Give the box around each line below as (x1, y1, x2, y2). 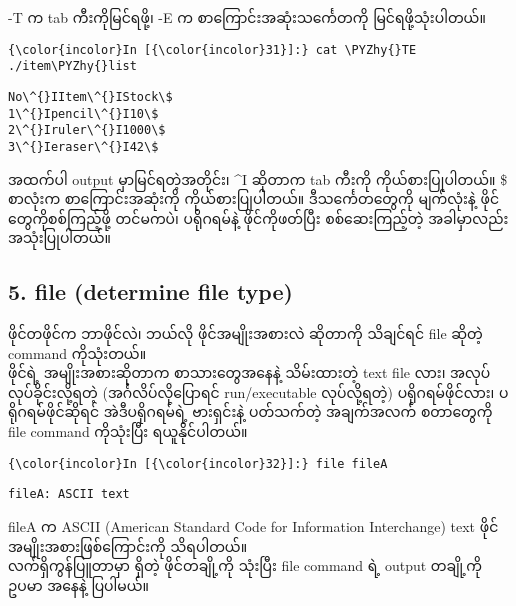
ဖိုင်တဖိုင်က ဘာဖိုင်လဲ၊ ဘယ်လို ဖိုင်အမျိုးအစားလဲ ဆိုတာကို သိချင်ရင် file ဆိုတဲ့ (8, 323, 483, 344)
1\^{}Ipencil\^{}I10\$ (8, 106, 159, 121)
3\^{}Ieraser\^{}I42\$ (8, 139, 159, 154)
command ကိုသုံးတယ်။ (8, 342, 147, 363)
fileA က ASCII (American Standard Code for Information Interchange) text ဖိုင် (8, 515, 499, 536)
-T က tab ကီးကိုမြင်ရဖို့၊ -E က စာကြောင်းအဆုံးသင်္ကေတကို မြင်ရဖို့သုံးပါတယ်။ (8, 7, 486, 27)
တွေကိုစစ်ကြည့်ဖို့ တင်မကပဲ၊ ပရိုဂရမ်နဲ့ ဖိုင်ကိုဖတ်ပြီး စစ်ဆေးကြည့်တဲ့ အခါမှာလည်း (8, 207, 509, 228)
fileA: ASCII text (8, 487, 130, 502)
